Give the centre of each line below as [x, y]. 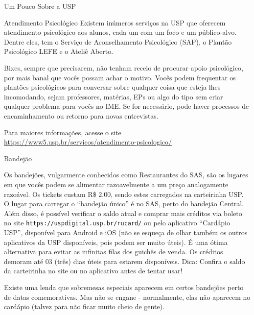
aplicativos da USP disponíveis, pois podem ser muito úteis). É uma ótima [116, 242]
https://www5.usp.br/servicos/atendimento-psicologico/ [88, 142]
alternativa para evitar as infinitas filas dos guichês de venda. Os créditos [114, 252]
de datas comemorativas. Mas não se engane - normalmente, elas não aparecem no [127, 297]
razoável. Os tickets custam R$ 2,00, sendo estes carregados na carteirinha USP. [124, 194]
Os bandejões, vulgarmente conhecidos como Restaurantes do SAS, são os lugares [126, 175]
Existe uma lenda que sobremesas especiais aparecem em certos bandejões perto [124, 287]
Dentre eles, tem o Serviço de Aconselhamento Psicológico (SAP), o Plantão [118, 41]
